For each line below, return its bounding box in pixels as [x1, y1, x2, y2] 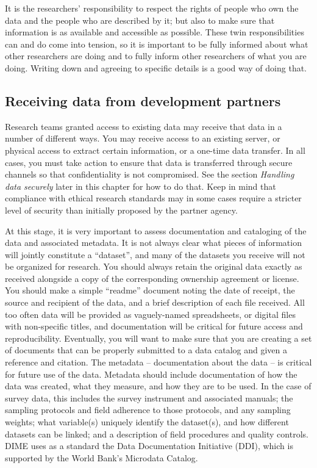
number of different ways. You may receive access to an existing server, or [5, 132, 280, 145]
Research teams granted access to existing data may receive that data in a [5, 120, 282, 132]
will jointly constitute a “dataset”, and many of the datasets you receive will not [5, 248, 305, 261]
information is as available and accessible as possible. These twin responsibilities [5, 26, 304, 38]
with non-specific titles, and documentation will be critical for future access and [5, 320, 303, 333]
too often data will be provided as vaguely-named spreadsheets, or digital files [5, 308, 296, 320]
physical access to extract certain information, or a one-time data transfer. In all [5, 143, 305, 156]
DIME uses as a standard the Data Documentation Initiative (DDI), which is [5, 439, 293, 452]
